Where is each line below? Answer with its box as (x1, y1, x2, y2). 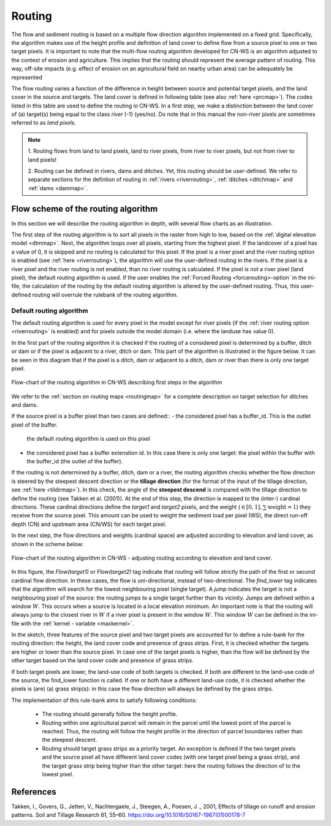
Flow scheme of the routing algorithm (11, 203, 158, 214)
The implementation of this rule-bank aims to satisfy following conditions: (11, 697, 197, 704)
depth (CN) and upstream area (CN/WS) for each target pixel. (11, 520, 167, 528)
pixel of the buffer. (11, 421, 58, 428)
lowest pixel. (42, 770, 74, 778)
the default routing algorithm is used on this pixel (26, 435, 150, 442)
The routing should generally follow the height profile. (42, 711, 178, 718)
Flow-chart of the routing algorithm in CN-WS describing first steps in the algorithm (11, 379, 223, 386)
